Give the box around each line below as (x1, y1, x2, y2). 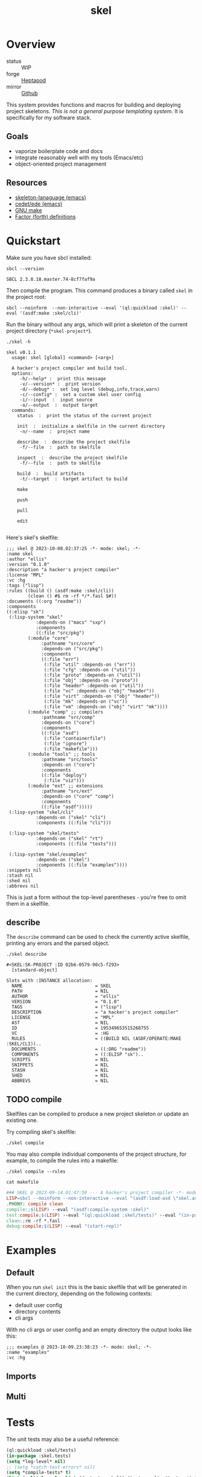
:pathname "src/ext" (41, 788, 93, 794)
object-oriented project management (14, 160, 107, 168)
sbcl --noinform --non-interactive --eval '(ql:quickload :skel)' (6, 305, 179, 311)
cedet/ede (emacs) (14, 200, 63, 207)
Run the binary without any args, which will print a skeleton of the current (6, 321, 188, 328)
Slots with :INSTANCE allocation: (6, 977, 93, 984)
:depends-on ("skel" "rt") (35, 835, 103, 841)
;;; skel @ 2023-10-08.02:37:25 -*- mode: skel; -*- (6, 545, 141, 551)
